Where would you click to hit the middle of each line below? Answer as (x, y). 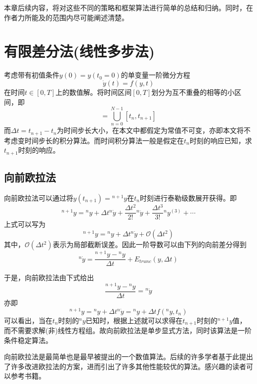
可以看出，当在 (28, 320)
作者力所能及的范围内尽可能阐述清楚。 (66, 17)
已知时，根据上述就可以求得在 (134, 320)
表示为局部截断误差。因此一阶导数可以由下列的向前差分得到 (150, 244)
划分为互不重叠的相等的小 (193, 92)
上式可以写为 (25, 224)
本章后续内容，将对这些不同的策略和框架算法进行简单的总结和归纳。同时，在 (128, 7)
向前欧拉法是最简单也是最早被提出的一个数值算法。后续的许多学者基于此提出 (128, 357)
